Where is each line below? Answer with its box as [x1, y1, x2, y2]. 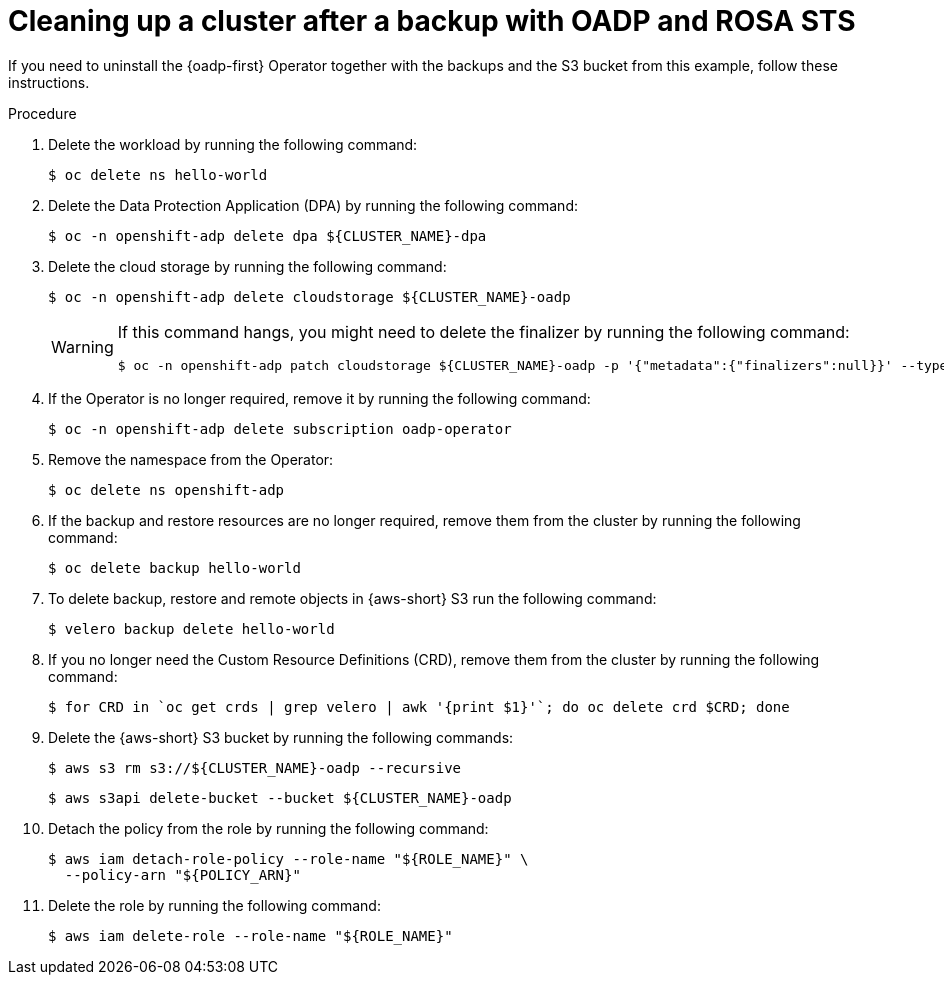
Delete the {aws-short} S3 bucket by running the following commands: [48, 728, 514, 746]
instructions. [8, 73, 90, 91]
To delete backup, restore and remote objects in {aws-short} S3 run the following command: [48, 589, 657, 607]
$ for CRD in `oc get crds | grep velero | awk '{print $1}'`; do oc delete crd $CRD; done [48, 698, 790, 715]
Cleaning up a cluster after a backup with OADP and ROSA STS [8, 4, 856, 38]
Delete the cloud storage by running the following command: [48, 257, 447, 275]
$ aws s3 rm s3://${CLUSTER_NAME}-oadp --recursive [48, 759, 462, 776]
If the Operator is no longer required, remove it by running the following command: [48, 389, 591, 407]
